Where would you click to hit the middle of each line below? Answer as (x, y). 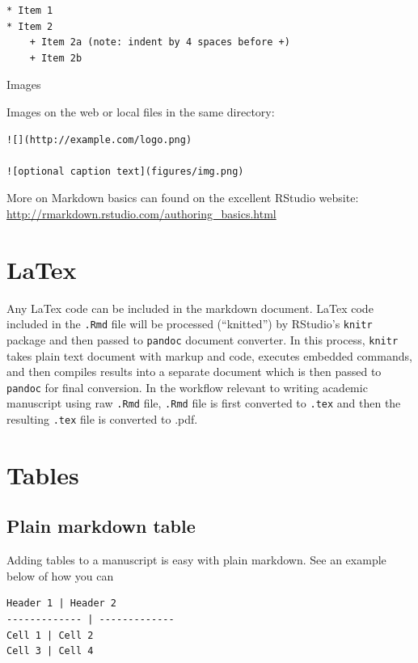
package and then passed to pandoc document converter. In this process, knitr (203, 339)
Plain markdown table (101, 526)
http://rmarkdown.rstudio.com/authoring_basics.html (141, 213)
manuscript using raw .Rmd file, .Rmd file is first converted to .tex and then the (204, 403)
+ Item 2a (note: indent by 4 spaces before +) (160, 42)
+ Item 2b (56, 58)
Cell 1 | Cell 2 (50, 635)
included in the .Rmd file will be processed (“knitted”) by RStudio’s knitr (190, 324)
